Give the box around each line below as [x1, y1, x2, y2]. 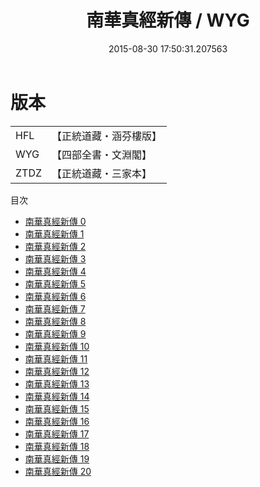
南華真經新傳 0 [24, 215, 87, 227]
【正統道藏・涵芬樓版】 [51, 129, 163, 143]
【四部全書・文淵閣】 [51, 147, 153, 161]
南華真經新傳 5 [24, 277, 87, 290]
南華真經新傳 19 [24, 452, 90, 465]
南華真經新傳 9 [24, 327, 87, 340]
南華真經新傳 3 [24, 252, 87, 265]
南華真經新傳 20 [24, 465, 92, 477]
